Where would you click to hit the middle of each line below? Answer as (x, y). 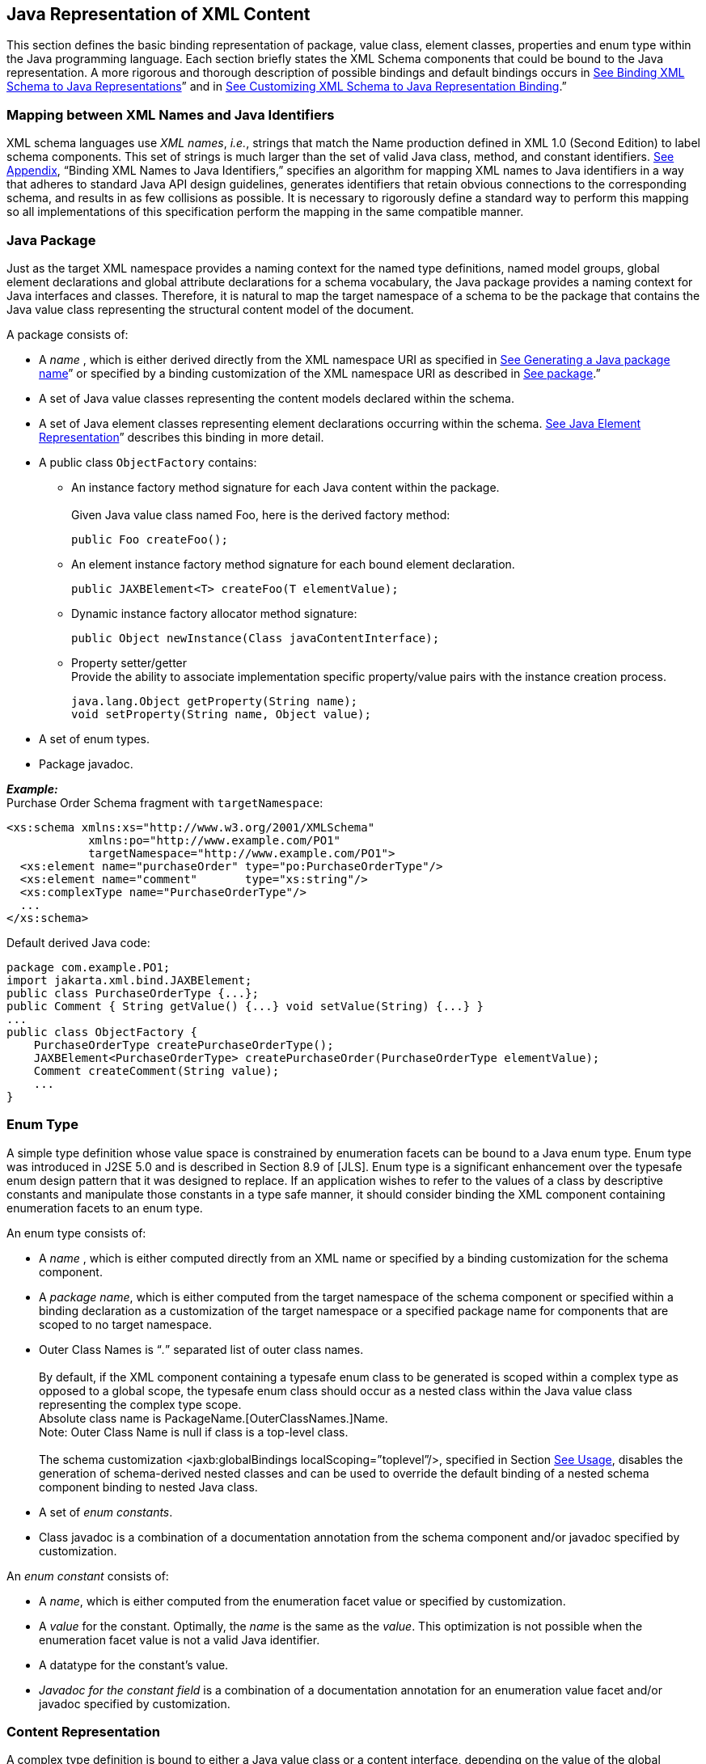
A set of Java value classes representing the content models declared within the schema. (277, 398)
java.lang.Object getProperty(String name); (215, 701)
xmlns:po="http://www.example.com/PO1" (215, 840)
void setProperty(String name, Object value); (221, 714)
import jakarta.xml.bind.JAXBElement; (129, 980)
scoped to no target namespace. (125, 1324)
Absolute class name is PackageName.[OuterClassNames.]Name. (213, 1418)
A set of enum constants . (106, 1512)
